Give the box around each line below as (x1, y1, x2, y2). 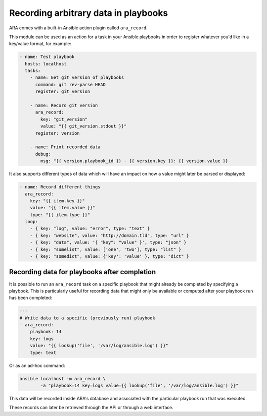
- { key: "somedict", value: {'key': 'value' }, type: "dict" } (30, 253, 189, 259)
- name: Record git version (30, 103, 98, 109)
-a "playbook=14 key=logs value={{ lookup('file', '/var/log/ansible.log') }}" (40, 383, 239, 389)
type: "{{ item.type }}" (30, 212, 90, 218)
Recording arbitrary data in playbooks (9, 7, 168, 18)
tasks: (25, 68, 41, 74)
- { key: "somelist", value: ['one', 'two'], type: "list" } (30, 246, 181, 252)
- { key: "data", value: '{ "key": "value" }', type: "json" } (30, 239, 187, 245)
